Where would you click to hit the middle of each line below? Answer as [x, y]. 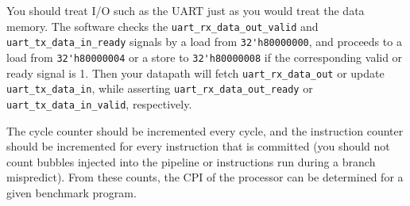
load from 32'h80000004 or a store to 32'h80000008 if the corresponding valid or [205, 57]
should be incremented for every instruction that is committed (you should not [198, 146]
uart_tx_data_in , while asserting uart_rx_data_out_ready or [160, 88]
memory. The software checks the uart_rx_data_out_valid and [162, 26]
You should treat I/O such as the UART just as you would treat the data [186, 10]
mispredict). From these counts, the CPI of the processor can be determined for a [205, 177]
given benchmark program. [72, 192]
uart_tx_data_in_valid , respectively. [99, 103]
